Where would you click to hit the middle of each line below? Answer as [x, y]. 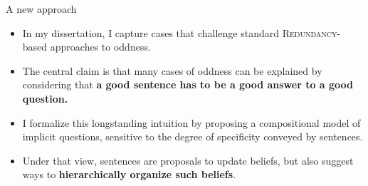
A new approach [41, 9]
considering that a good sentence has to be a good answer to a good [188, 84]
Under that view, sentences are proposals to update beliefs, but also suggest [188, 160]
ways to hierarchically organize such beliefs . [129, 174]
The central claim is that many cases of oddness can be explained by [172, 70]
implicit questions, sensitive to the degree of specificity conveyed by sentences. [193, 136]
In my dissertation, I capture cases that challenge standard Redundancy [180, 32]
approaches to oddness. [100, 47]
